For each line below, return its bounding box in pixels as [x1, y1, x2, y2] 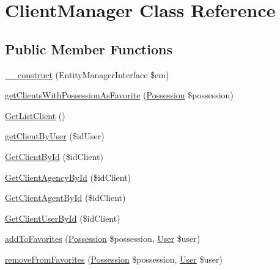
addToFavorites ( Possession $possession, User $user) [5, 232, 201, 245]
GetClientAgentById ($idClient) [5, 191, 126, 204]
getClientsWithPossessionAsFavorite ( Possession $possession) [5, 89, 234, 101]
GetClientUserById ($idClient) [5, 211, 120, 224]
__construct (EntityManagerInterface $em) [5, 68, 169, 81]
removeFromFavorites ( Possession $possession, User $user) [5, 252, 223, 265]
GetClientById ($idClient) [5, 150, 103, 162]
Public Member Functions [5, 39, 172, 58]
